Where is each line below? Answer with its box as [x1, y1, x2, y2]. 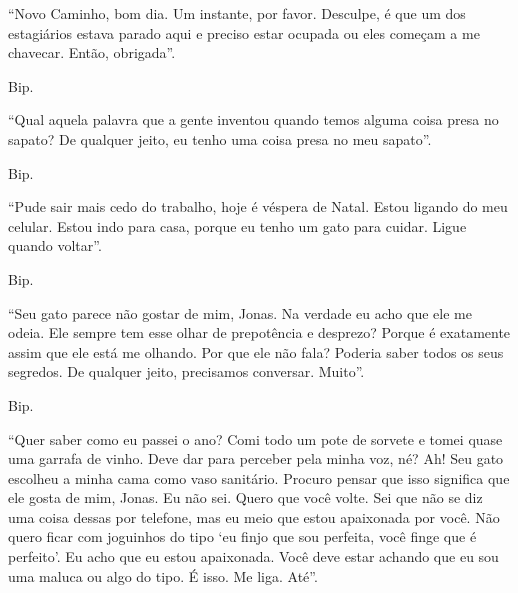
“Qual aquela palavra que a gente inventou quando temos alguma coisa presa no [8, 109, 499, 130]
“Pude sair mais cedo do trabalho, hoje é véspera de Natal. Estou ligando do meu [8, 196, 508, 217]
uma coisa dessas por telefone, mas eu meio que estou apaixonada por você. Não [8, 506, 500, 527]
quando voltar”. [8, 235, 102, 256]
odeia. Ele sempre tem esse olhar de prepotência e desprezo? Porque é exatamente [8, 322, 511, 343]
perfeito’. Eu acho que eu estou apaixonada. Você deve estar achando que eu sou [8, 546, 499, 567]
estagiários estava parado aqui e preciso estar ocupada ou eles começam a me [8, 22, 480, 43]
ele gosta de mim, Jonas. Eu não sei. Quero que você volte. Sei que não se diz [8, 487, 483, 508]
